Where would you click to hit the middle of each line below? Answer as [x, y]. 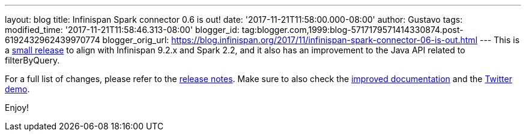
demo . [17, 89]
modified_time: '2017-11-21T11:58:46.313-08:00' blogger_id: [122, 30]
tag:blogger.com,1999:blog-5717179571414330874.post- [352, 30]
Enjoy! [17, 108]
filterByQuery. [32, 60]
